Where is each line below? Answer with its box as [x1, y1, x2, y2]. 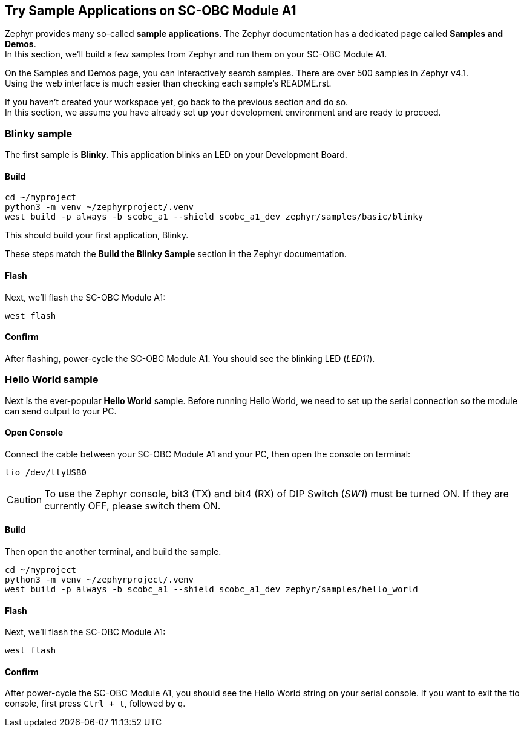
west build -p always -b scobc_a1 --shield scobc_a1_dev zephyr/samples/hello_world [5, 584, 418, 595]
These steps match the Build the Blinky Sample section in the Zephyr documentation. [5, 249, 347, 260]
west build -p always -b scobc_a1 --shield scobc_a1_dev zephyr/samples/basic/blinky [5, 212, 424, 222]
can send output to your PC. [5, 405, 117, 416]
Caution [7, 493, 42, 506]
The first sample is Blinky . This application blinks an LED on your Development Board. [5, 149, 347, 160]
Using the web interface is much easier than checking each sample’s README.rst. [5, 78, 332, 89]
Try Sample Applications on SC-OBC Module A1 [5, 3, 296, 18]
